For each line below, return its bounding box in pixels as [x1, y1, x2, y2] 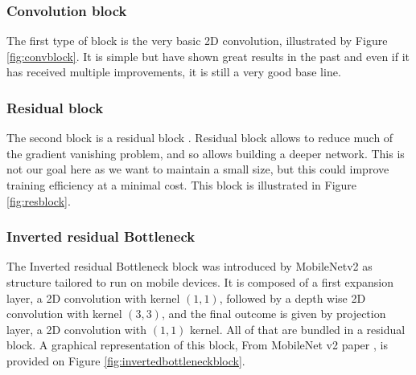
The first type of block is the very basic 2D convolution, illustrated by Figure [6, 32, 388, 49]
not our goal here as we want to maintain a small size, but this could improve [6, 161, 389, 177]
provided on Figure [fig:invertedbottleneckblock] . [6, 352, 245, 369]
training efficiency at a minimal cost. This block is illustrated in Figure [6, 177, 357, 193]
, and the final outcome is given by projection [161, 305, 386, 322]
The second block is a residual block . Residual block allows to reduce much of [6, 129, 393, 146]
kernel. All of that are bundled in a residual [190, 320, 406, 337]
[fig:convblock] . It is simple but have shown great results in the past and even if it [6, 47, 410, 64]
